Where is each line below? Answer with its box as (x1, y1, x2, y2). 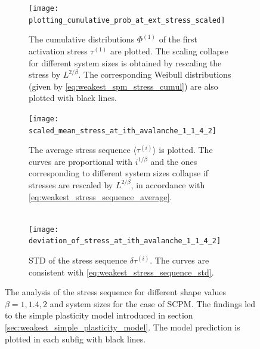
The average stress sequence (29, 143, 131, 156)
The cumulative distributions (29, 33, 135, 45)
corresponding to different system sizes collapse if (29, 167, 209, 179)
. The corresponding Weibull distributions (78, 68, 231, 81)
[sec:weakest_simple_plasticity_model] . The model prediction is (5, 321, 240, 333)
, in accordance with (131, 178, 205, 191)
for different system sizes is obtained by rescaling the (29, 56, 222, 69)
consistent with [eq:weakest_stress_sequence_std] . (29, 265, 214, 278)
